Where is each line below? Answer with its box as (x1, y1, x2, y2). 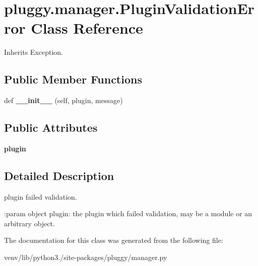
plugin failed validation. (4, 191, 77, 202)
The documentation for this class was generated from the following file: (4, 235, 223, 245)
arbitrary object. (4, 218, 55, 228)
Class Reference (31, 18, 143, 38)
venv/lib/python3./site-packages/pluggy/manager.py (4, 252, 167, 262)
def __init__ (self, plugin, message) (4, 95, 123, 106)
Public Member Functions (4, 71, 142, 87)
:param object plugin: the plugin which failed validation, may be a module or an (4, 208, 252, 219)
